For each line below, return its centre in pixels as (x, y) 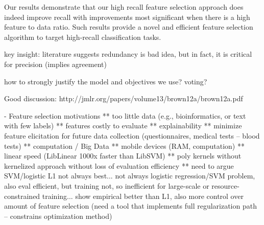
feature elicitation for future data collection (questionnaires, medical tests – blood (132, 135)
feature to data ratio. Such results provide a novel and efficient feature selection (129, 27)
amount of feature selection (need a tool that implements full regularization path (130, 206)
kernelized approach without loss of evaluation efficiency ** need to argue (119, 165)
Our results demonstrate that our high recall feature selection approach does (124, 7)
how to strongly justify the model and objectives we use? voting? (106, 81)
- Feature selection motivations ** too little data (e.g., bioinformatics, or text (125, 115)
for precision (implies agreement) (55, 64)
